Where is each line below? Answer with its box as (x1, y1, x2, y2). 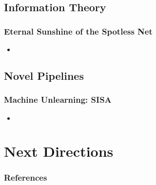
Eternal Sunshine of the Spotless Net (4, 25, 153, 37)
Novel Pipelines (4, 68, 84, 83)
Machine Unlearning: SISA (4, 93, 112, 106)
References (4, 171, 47, 184)
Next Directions (4, 141, 114, 161)
